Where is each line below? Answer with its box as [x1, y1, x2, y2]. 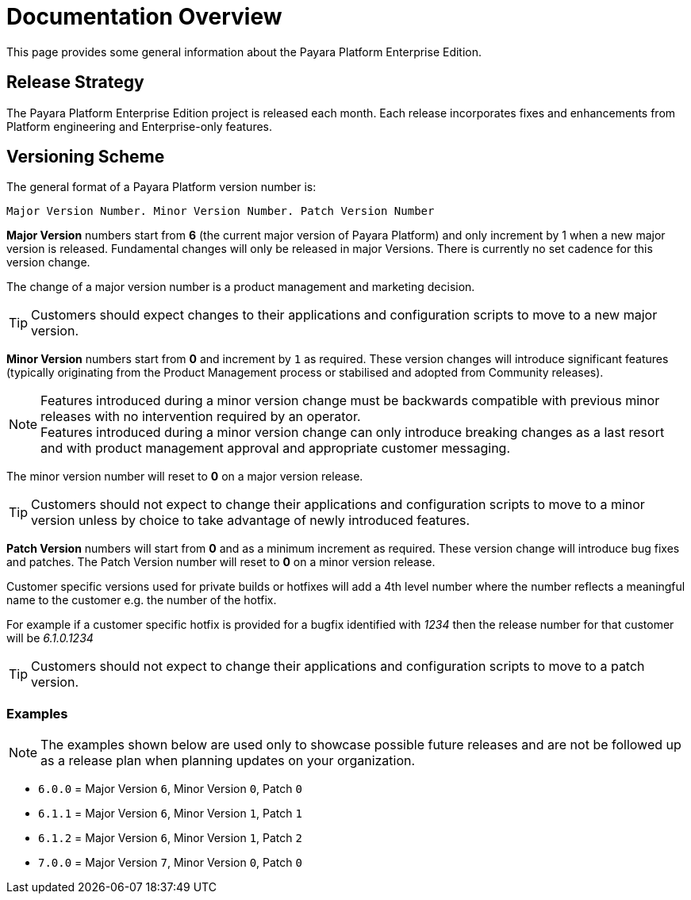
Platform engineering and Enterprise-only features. [6, 119, 273, 133]
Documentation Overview [6, 3, 282, 30]
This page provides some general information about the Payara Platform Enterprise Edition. [6, 44, 482, 59]
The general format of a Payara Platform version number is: [6, 180, 317, 194]
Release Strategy [6, 72, 144, 93]
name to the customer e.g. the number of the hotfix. [6, 593, 277, 607]
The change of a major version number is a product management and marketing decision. [6, 280, 475, 294]
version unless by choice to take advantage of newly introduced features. [31, 512, 470, 529]
